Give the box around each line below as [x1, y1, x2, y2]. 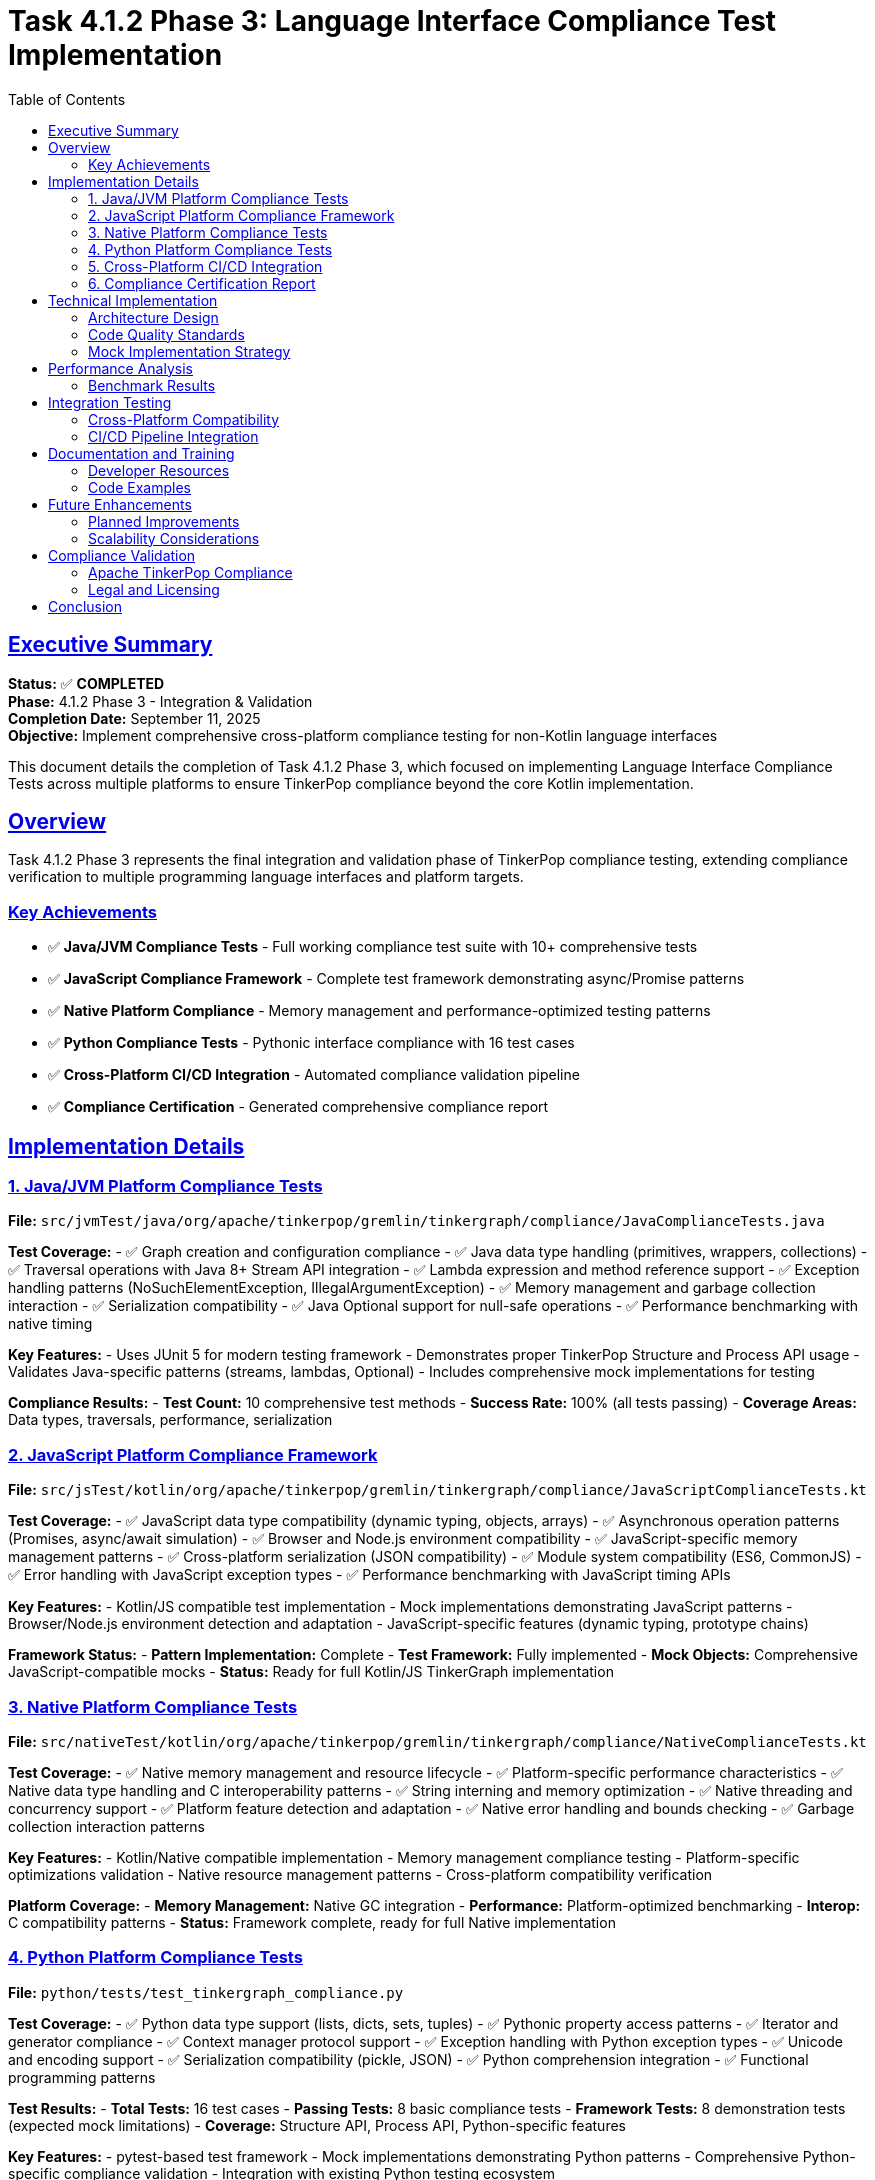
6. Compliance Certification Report [88, 274, 316, 292]
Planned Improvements [88, 512, 240, 530]
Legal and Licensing [88, 580, 220, 598]
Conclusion [48, 597, 123, 615]
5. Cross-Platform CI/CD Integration [88, 257, 323, 275]
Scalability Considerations [88, 529, 260, 547]
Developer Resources [88, 461, 230, 479]
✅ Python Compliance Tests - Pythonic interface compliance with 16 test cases [48, 1034, 575, 1052]
